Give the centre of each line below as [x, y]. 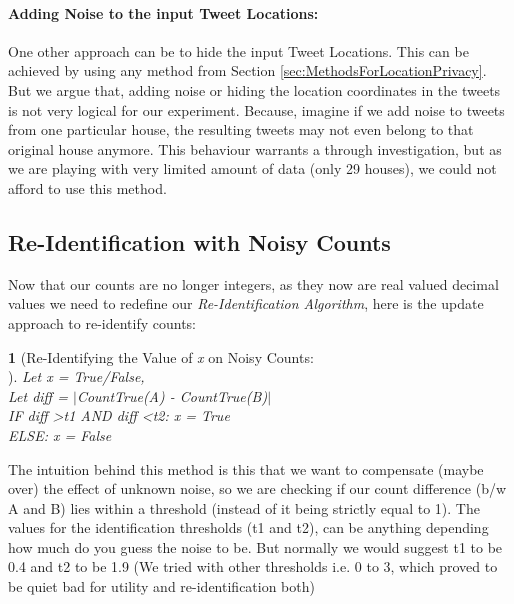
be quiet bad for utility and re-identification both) [161, 586]
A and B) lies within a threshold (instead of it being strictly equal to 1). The [244, 507]
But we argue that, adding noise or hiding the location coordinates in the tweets [254, 89]
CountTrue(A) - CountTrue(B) [172, 395]
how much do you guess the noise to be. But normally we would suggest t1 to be [255, 546]
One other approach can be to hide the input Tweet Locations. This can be [238, 50]
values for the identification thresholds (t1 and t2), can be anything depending [248, 527]
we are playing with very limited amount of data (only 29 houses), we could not [252, 168]
